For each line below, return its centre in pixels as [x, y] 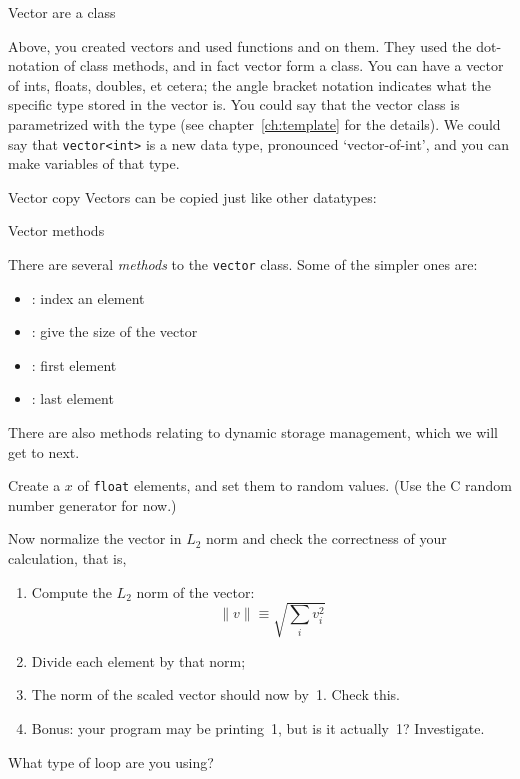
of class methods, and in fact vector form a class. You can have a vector [284, 65]
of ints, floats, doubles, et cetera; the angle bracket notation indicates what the [249, 84]
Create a [34, 485]
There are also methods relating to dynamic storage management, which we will [253, 432]
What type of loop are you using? [111, 761]
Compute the [71, 591]
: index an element [88, 297]
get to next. [44, 451]
